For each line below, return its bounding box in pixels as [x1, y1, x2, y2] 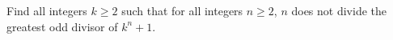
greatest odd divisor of [6, 18, 118, 34]
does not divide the [291, 2, 387, 18]
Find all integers [6, 2, 87, 18]
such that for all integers [121, 2, 243, 18]
